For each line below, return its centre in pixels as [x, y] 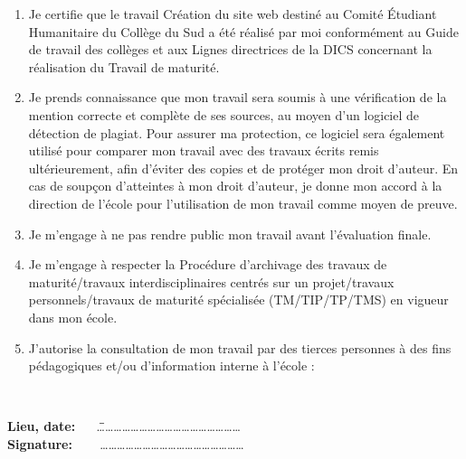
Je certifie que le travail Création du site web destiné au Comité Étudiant [233, 14]
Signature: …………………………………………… [126, 443]
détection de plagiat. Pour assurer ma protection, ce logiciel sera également [237, 132]
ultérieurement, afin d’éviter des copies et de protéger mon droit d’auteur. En [243, 168]
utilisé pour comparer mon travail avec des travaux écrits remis [204, 150]
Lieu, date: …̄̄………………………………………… [124, 426]
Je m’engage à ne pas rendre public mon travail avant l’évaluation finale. [230, 234]
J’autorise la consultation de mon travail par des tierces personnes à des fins [240, 347]
